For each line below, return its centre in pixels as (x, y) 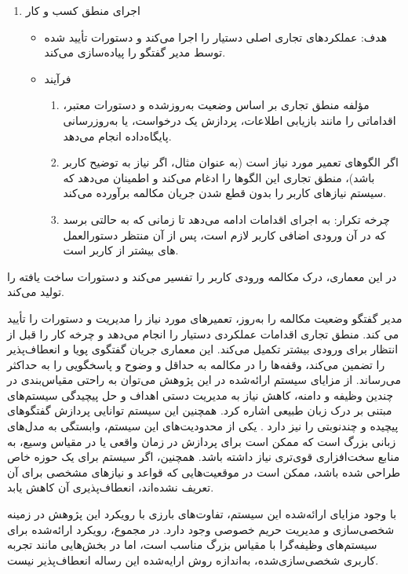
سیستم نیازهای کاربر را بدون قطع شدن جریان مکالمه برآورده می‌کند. (225, 193)
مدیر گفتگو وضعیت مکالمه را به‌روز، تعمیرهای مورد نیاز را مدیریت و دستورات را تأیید (205, 318)
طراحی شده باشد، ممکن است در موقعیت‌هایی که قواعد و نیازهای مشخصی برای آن (204, 472)
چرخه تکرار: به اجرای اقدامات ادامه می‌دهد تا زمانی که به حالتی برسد (226, 219)
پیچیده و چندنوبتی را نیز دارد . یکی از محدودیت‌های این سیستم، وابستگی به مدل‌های (203, 426)
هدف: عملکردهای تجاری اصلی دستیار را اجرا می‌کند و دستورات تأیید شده (216, 37)
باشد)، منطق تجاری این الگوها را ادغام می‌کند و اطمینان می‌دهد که (219, 177)
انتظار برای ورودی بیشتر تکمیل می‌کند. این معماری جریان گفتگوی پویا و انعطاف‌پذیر (203, 349)
